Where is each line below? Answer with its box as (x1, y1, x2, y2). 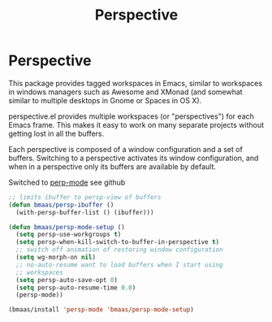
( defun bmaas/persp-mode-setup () (8, 223, 126, 231)
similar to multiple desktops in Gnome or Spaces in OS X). (8, 95, 202, 105)
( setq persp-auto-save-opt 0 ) (15, 276, 118, 284)
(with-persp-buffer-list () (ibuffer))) (15, 208, 154, 216)
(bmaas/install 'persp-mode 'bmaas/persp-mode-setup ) (8, 306, 195, 314)
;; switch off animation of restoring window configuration (15, 246, 223, 254)
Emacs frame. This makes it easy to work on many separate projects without (8, 120, 265, 129)
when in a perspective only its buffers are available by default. (8, 161, 217, 172)
